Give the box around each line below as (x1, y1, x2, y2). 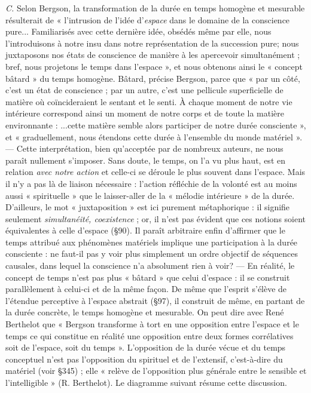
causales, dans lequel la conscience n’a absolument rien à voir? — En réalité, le (5, 259, 295, 272)
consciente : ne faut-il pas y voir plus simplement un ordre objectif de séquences (5, 247, 298, 260)
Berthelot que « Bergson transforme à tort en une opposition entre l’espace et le (5, 318, 299, 330)
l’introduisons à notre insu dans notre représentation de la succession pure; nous (5, 36, 299, 49)
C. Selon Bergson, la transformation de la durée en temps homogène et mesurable (5, 2, 305, 14)
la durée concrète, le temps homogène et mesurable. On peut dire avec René (5, 306, 284, 318)
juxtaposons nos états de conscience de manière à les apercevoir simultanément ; (5, 48, 300, 61)
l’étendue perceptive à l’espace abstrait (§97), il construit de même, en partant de (5, 294, 305, 306)
